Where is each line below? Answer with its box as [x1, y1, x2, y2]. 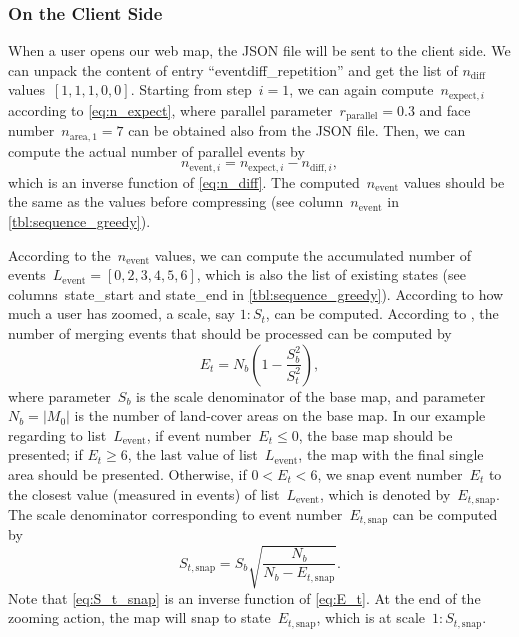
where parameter [8, 385, 111, 406]
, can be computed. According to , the [265, 303, 499, 324]
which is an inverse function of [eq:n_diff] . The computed [8, 171, 360, 192]
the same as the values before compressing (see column [8, 191, 344, 212]
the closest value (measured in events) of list [8, 483, 280, 504]
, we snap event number [317, 463, 463, 484]
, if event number [146, 424, 252, 445]
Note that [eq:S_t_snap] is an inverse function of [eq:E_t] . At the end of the [8, 587, 481, 608]
